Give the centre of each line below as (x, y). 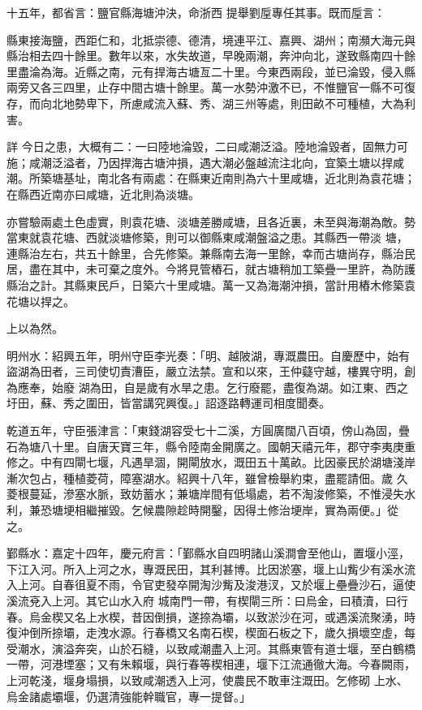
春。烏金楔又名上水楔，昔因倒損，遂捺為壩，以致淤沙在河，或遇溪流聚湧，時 (211, 616)
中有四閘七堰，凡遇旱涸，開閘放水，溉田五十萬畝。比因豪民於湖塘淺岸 (228, 462)
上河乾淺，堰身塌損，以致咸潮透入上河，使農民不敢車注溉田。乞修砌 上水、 (207, 680)
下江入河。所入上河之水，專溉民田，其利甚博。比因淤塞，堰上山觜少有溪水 (205, 568)
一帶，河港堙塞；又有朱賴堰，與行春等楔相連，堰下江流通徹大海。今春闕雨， (211, 664)
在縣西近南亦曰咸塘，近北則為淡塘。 (103, 194)
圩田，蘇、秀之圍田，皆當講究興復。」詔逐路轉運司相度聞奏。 (168, 403)
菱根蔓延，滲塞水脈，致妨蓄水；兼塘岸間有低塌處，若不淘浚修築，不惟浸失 (205, 494)
